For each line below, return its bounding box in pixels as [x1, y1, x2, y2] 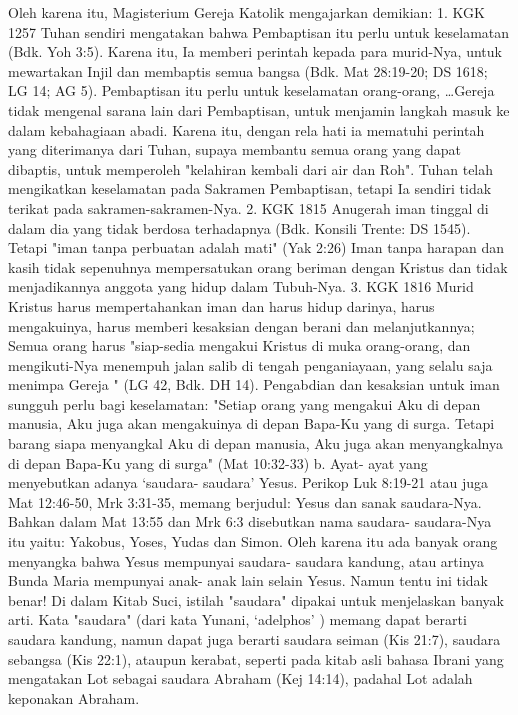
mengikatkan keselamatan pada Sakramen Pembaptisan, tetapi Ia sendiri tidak [8, 178, 492, 199]
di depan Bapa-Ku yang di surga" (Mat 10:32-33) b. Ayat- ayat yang [8, 452, 428, 473]
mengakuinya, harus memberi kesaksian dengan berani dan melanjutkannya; [8, 315, 475, 336]
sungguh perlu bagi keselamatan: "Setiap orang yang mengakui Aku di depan [8, 393, 481, 414]
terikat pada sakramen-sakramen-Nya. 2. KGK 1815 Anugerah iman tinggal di [8, 197, 489, 218]
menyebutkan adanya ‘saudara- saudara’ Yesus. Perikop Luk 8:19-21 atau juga [8, 472, 488, 493]
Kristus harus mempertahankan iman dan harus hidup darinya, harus [8, 295, 435, 316]
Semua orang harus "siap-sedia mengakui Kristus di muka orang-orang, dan [8, 335, 471, 356]
